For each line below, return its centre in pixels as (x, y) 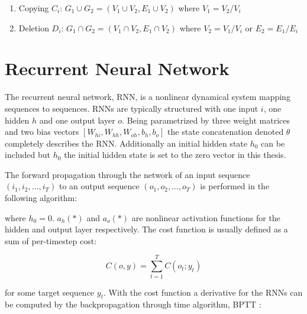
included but (28, 155)
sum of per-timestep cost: (51, 240)
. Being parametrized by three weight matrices (206, 120)
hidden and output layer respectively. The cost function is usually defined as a (146, 229)
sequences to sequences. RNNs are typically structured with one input (132, 108)
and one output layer (77, 120)
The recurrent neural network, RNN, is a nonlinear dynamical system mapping (148, 97)
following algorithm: (41, 198)
